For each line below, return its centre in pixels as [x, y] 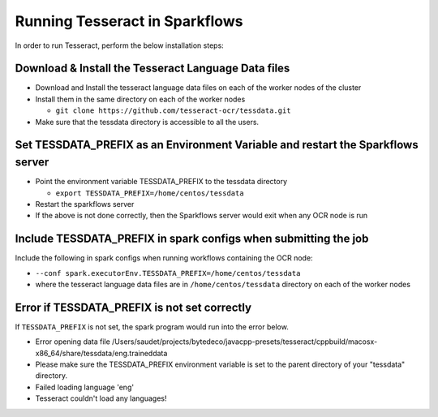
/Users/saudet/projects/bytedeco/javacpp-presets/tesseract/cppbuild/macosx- [245, 342]
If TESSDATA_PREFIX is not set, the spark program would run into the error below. [152, 327]
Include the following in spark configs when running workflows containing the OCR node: [164, 258]
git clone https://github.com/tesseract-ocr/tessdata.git [173, 111]
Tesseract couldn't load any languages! [101, 398]
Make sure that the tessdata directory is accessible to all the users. [147, 122]
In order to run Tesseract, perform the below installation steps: [120, 45]
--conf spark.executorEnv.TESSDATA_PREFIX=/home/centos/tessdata [168, 273]
